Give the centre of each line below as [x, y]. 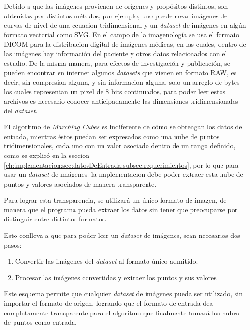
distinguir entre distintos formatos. [55, 219]
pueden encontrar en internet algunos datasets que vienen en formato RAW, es [120, 72]
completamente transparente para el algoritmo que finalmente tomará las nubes [122, 312]
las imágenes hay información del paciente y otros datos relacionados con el [116, 53]
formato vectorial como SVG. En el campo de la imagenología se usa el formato [122, 34]
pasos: [13, 244]
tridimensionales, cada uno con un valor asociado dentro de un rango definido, [120, 146]
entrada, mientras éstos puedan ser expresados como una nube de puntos [112, 136]
